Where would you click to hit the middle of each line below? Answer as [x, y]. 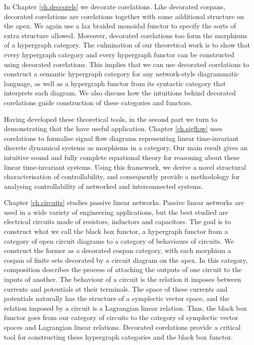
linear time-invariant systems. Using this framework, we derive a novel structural [125, 167]
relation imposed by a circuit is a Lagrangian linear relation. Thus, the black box [126, 308]
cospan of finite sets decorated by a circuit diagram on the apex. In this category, [126, 260]
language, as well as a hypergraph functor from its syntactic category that [115, 83]
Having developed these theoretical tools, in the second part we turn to [111, 119]
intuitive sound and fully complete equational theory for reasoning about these [122, 157]
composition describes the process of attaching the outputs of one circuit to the [123, 269]
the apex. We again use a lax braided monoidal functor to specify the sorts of [120, 26]
